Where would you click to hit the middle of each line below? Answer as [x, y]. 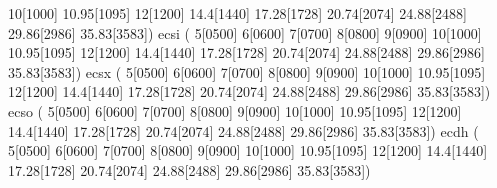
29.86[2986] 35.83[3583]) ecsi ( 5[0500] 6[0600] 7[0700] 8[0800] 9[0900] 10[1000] [245, 32]
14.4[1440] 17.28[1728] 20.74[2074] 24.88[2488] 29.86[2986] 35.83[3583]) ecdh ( [243, 130]
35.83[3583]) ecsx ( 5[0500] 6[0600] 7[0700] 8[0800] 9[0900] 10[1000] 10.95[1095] [247, 71]
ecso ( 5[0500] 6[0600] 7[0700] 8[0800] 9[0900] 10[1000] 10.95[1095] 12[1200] [235, 110]
